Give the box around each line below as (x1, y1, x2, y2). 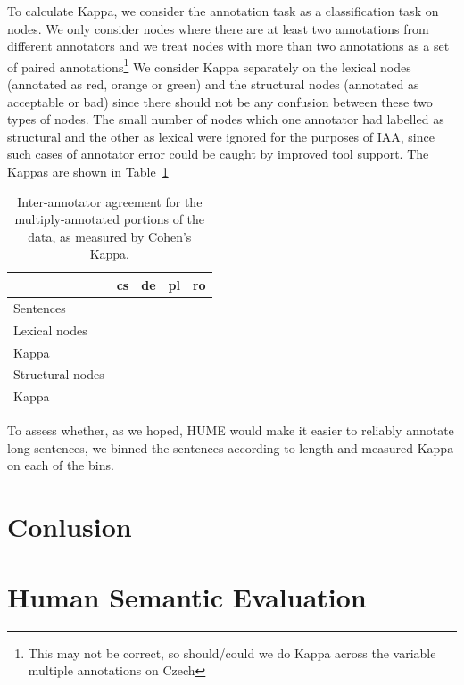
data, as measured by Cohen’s (28, 227, 192, 245)
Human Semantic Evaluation (7, 578, 367, 615)
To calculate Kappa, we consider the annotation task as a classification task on (7, 2, 439, 20)
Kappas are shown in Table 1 (7, 162, 169, 180)
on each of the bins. (7, 456, 114, 475)
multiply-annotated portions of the (14, 210, 205, 228)
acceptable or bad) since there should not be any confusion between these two (7, 92, 433, 111)
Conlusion (7, 508, 132, 545)
